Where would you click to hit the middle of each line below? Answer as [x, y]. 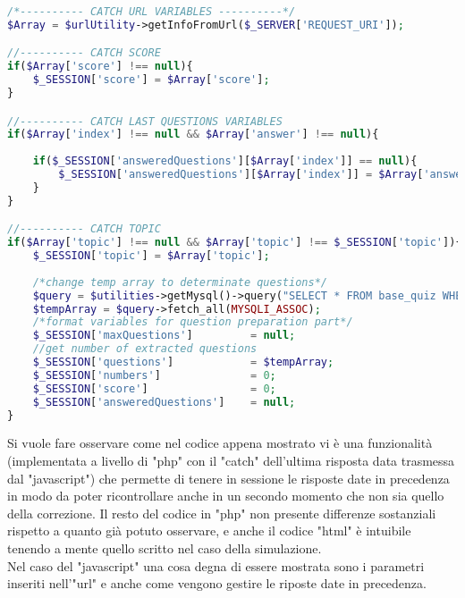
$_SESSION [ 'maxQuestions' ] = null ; [164, 336]
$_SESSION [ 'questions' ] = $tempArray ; [183, 362]
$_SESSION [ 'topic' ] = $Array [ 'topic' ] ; [151, 256]
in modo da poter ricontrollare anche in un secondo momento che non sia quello [226, 496]
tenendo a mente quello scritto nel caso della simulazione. [165, 548]
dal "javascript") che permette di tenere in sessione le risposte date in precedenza [228, 478]
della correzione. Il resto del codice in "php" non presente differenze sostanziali [222, 513]
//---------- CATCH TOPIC [84, 229]
